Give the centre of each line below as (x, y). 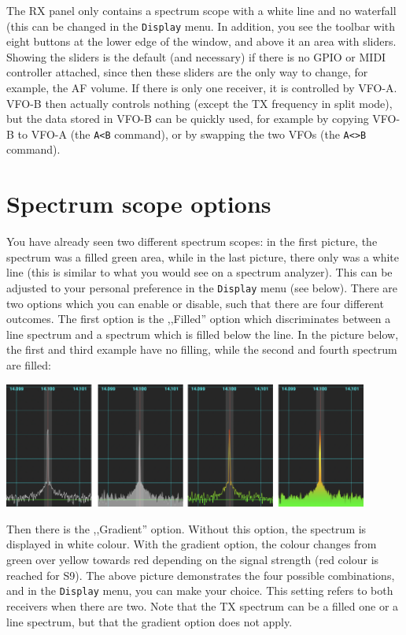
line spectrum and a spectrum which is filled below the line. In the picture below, (203, 334)
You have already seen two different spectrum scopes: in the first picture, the (192, 241)
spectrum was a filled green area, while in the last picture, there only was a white (203, 256)
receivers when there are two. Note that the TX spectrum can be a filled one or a (203, 605)
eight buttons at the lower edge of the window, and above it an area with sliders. (201, 41)
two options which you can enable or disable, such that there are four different (195, 303)
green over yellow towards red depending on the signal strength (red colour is (193, 560)
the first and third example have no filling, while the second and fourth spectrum (202, 349)
